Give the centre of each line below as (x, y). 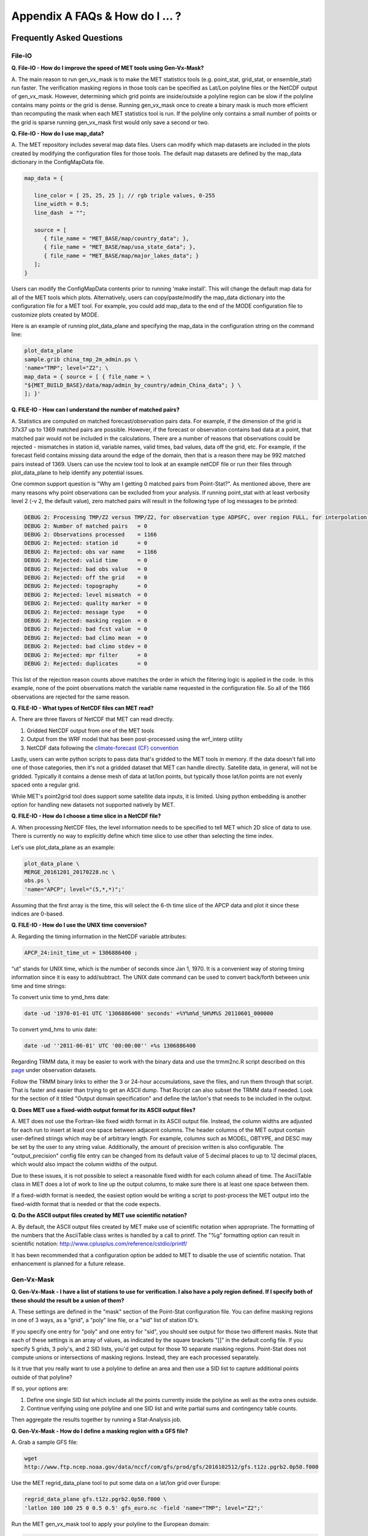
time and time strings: (39, 985)
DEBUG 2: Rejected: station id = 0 (86, 543)
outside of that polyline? (42, 1377)
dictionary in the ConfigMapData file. (58, 162)
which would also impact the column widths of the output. (85, 1164)
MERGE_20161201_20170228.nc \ (70, 872)
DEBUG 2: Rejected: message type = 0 (86, 612)
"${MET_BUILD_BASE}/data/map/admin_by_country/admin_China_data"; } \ (133, 385)
